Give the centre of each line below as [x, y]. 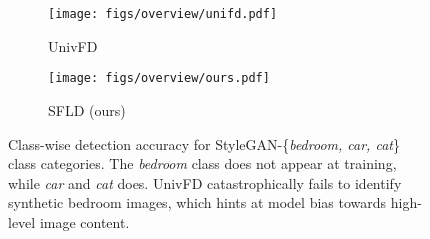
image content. [84, 221]
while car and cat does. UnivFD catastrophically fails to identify [205, 182]
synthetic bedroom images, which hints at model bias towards [197, 202]
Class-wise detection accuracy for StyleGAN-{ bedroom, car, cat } [204, 143]
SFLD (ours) [87, 109]
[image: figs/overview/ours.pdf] [159, 78]
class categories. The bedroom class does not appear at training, [202, 163]
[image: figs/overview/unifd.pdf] [163, 14]
